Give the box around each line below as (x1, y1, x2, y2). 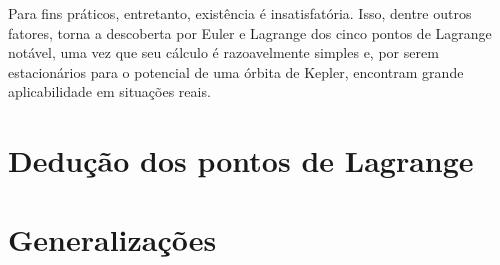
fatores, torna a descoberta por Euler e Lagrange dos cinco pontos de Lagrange (8, 22, 492, 43)
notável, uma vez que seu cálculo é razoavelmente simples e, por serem (8, 42, 439, 63)
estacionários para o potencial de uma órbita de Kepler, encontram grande (8, 61, 464, 82)
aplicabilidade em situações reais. (8, 81, 211, 102)
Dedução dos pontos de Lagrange (8, 140, 474, 181)
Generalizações (8, 218, 217, 259)
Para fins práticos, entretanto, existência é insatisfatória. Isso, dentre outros (8, 3, 472, 23)
